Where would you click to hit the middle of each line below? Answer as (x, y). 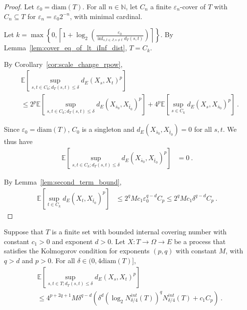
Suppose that (24, 232)
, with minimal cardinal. (106, 16)
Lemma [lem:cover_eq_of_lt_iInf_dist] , (66, 48)
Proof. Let (19, 6)
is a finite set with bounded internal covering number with (139, 232)
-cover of (193, 6)
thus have (18, 141)
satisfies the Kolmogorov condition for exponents (77, 251)
